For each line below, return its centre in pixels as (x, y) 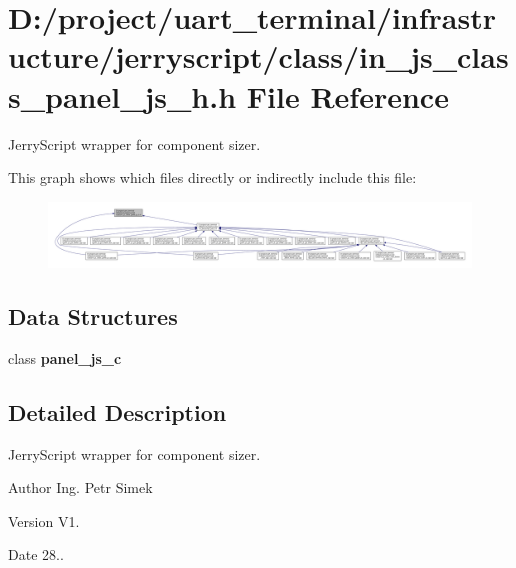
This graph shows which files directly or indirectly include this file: (212, 177)
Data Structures (93, 315)
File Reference (347, 95)
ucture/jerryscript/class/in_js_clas (258, 56)
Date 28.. (36, 554)
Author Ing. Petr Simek (80, 487)
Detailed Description (117, 411)
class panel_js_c (65, 357)
